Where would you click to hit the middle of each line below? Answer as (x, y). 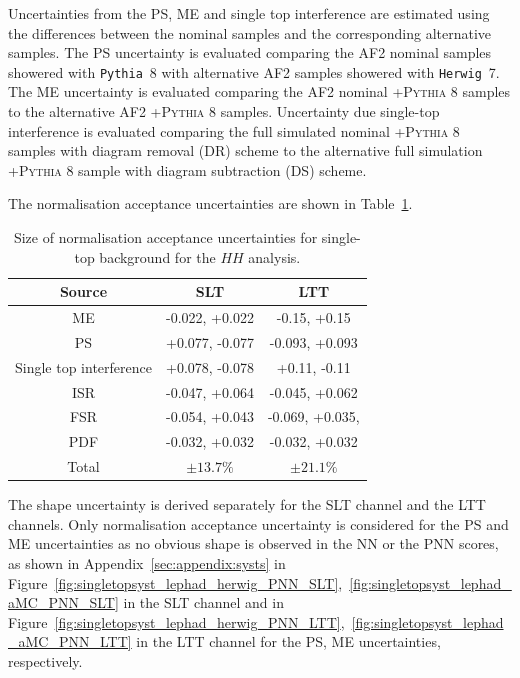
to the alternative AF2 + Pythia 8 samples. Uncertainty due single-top (224, 111)
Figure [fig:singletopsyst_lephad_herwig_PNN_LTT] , (176, 621)
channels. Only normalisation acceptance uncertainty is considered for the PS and (258, 523)
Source (83, 291)
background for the (157, 256)
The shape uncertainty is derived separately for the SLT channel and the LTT (247, 504)
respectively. (45, 660)
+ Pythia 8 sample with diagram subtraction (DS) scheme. (187, 169)
